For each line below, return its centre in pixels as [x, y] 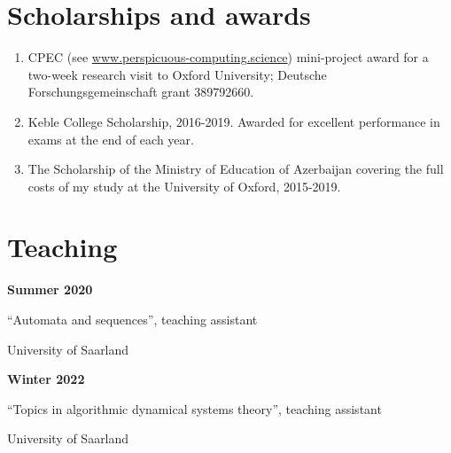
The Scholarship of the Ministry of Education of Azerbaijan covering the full [236, 169]
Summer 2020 [50, 289]
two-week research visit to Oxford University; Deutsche [177, 74]
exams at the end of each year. [111, 139]
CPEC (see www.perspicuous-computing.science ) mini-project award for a [228, 57]
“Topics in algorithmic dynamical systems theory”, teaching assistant [194, 408]
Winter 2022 [46, 379]
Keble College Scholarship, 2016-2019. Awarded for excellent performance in [234, 121]
